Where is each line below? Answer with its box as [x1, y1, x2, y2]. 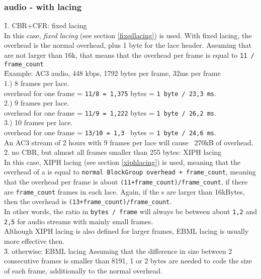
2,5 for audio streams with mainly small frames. [4, 216, 153, 226]
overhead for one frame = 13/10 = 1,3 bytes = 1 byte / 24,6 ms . [4, 127, 216, 137]
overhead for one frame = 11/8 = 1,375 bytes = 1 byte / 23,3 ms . [4, 87, 216, 98]
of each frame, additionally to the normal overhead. [4, 265, 162, 275]
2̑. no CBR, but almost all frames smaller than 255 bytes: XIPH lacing [4, 147, 222, 157]
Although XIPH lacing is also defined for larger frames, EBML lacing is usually [4, 226, 249, 236]
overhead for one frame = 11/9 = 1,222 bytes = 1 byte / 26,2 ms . [4, 107, 216, 118]
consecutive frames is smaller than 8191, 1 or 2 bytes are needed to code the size [4, 255, 252, 266]
